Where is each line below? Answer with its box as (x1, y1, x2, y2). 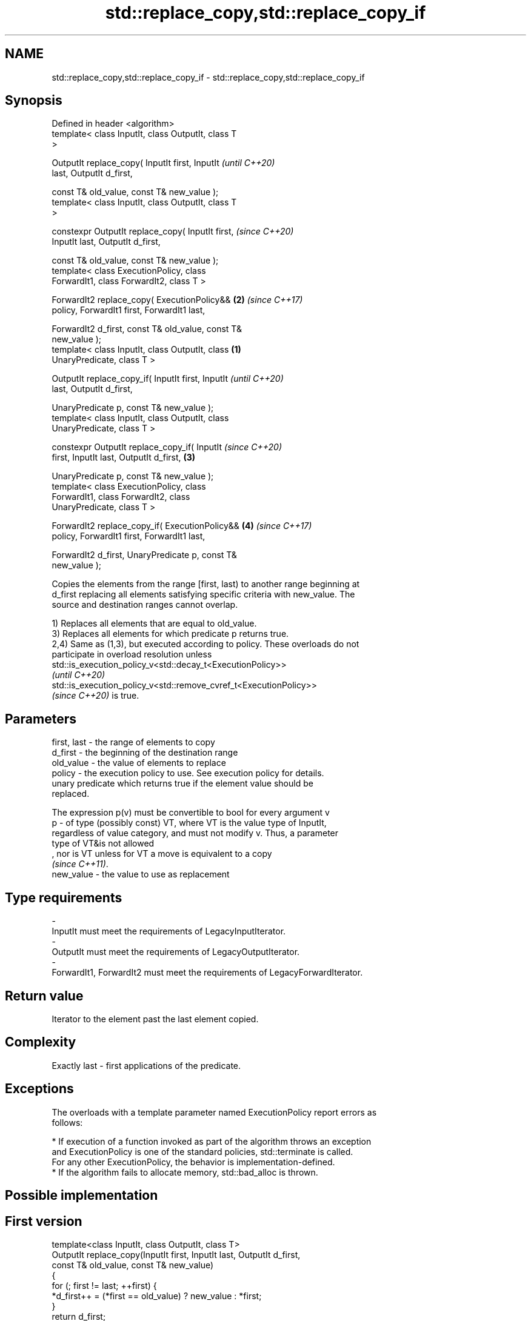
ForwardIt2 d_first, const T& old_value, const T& (52, 324, 242, 334)
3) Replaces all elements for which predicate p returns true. (52, 628, 289, 639)
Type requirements (5, 890, 122, 905)
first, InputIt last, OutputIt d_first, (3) (52, 452, 196, 463)
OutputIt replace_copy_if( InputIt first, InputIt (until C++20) (52, 373, 284, 384)
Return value (5, 988, 84, 1003)
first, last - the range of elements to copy (52, 737, 215, 748)
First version (5, 1213, 82, 1229)
